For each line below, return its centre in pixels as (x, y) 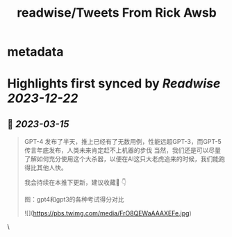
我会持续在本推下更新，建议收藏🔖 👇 (75, 183)
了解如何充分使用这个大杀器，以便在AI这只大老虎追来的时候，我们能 (122, 159)
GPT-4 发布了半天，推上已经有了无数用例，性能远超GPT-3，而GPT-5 (123, 142)
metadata (35, 52)
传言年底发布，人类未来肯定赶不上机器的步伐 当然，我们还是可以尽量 (122, 150)
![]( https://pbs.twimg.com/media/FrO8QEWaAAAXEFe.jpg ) (108, 213)
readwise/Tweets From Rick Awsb (117, 13)
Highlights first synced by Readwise (114, 84)
